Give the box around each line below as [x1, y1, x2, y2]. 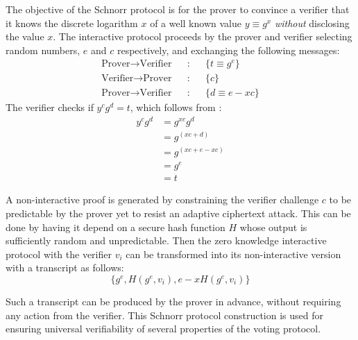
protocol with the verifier [6, 246, 112, 261]
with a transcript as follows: [6, 260, 124, 275]
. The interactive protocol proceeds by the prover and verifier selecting [53, 29, 352, 44]
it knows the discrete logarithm [6, 15, 138, 30]
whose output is [239, 219, 307, 234]
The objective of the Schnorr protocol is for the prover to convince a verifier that [6, 2, 350, 16]
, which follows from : [130, 100, 222, 114]
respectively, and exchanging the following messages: [117, 42, 340, 57]
